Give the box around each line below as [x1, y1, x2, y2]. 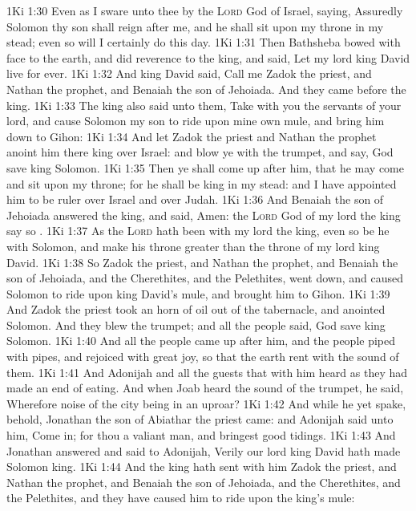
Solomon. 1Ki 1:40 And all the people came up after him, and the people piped [6, 332, 396, 349]
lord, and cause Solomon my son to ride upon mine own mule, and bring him [6, 112, 385, 129]
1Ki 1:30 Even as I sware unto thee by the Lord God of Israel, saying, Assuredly [6, 2, 403, 18]
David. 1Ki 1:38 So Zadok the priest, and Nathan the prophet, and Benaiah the [6, 253, 398, 270]
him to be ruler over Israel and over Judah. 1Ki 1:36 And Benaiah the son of [6, 191, 384, 208]
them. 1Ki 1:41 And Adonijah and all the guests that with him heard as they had [6, 363, 408, 380]
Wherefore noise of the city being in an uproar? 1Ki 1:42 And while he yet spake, [6, 395, 406, 412]
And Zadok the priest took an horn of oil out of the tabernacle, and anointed [6, 301, 386, 318]
